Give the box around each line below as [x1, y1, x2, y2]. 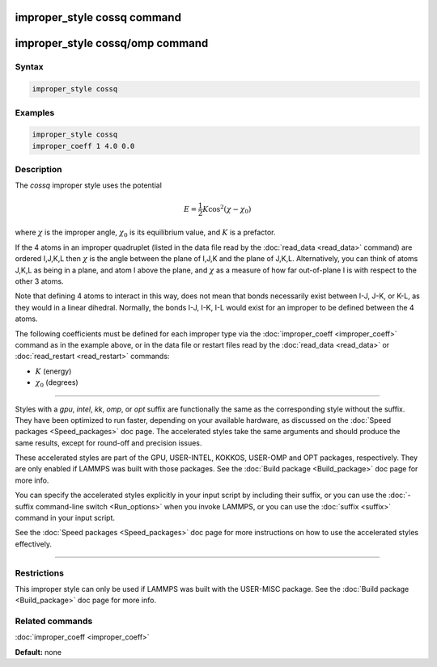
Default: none [15, 647, 62, 656]
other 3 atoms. [15, 277, 64, 286]
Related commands [15, 615, 93, 627]
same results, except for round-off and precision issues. [15, 437, 202, 448]
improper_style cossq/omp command [15, 36, 209, 50]
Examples [15, 107, 55, 118]
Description [15, 164, 62, 175]
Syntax [15, 61, 44, 73]
